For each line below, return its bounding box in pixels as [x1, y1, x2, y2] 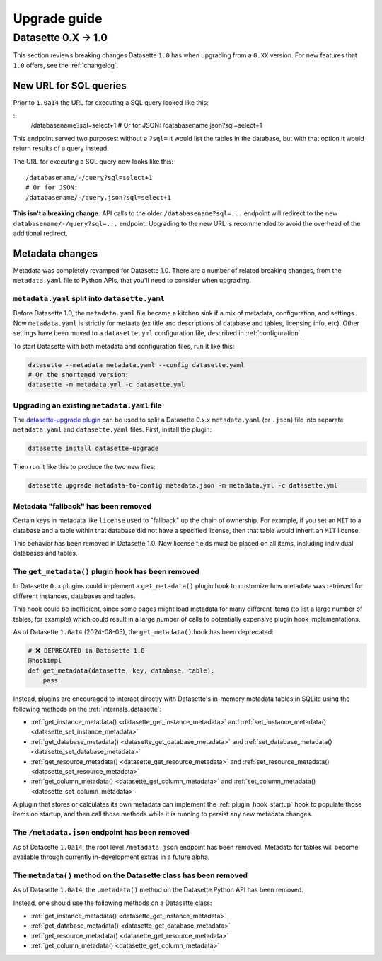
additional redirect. [13, 229, 69, 237]
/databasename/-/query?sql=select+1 [25, 174, 153, 182]
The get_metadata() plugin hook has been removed [13, 567, 199, 577]
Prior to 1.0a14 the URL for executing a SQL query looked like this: [13, 98, 209, 106]
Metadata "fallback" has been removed [13, 501, 152, 511]
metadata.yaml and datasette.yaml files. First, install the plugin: [13, 425, 212, 434]
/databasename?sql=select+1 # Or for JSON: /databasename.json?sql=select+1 [30, 121, 262, 130]
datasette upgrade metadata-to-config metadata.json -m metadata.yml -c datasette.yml [28, 482, 338, 490]
